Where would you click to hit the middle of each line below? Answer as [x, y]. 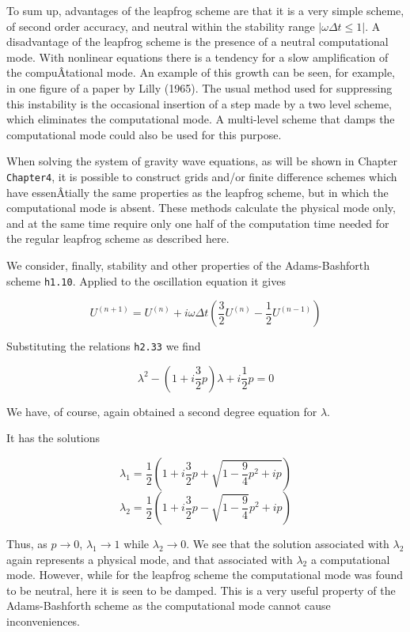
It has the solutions [53, 438]
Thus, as [27, 544]
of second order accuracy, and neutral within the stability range [161, 26]
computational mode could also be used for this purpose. [144, 134]
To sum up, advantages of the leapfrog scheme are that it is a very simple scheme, [205, 10]
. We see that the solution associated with [288, 544]
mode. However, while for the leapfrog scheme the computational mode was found [205, 575]
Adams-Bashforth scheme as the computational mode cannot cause [169, 606]
